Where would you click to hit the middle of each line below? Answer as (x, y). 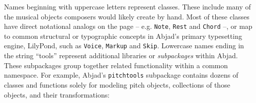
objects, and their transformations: (57, 94)
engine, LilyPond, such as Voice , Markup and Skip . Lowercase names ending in (124, 46)
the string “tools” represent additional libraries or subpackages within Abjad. (121, 55)
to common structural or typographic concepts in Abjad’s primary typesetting (123, 36)
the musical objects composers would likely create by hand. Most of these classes (127, 16)
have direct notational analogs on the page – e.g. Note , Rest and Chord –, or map (128, 26)
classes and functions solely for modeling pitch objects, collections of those (117, 84)
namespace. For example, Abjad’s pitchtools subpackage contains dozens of (121, 75)
